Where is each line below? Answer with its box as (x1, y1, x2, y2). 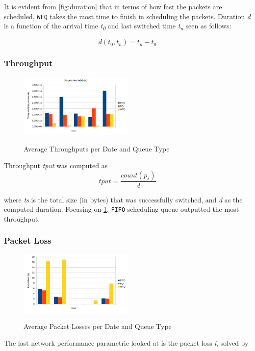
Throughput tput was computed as (4, 160, 108, 170)
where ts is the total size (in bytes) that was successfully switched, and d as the (4, 194, 243, 204)
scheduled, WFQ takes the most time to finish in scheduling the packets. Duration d (4, 11, 251, 21)
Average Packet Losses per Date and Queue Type (24, 321, 172, 331)
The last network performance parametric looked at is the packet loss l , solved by (4, 337, 249, 348)
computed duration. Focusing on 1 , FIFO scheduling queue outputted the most (4, 204, 239, 214)
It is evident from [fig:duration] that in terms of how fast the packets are (4, 1, 222, 11)
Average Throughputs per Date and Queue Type (24, 144, 170, 154)
